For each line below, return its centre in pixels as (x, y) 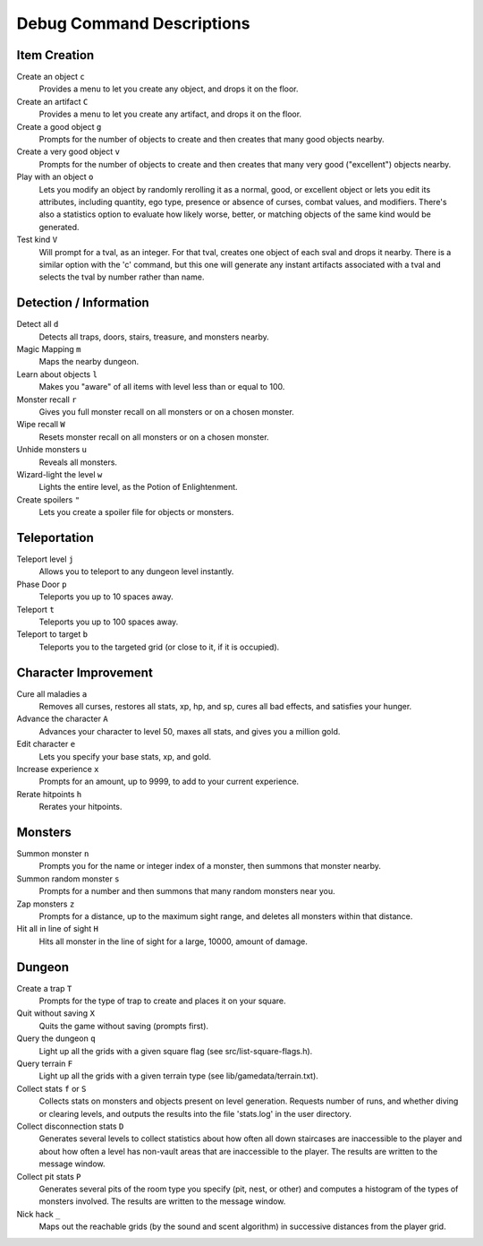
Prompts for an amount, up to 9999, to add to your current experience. (169, 782)
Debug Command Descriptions (133, 23)
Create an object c (51, 77)
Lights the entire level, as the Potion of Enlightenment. (138, 487)
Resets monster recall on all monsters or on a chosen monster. (154, 437)
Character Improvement (85, 672)
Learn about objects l (57, 374)
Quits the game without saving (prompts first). (124, 1026)
